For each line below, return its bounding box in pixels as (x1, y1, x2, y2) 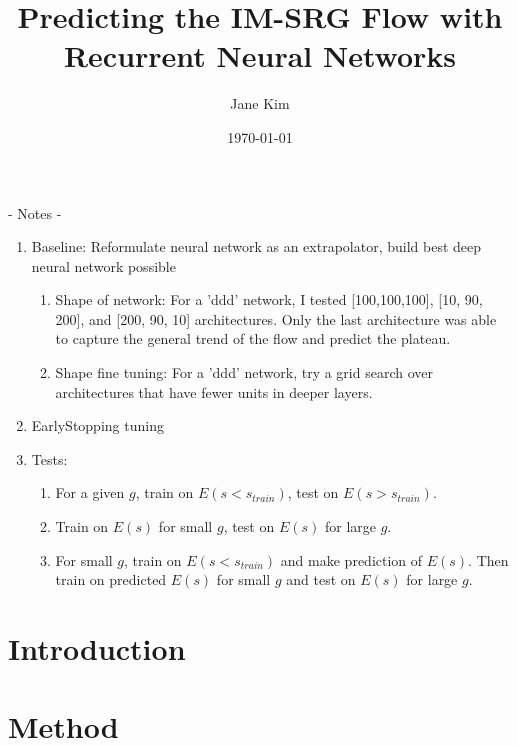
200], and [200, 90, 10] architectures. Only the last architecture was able (55, 308, 497, 329)
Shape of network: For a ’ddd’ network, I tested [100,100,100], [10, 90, (55, 289, 483, 310)
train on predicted (55, 569, 167, 590)
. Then (468, 549, 509, 570)
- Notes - (8, 202, 62, 223)
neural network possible (31, 255, 176, 276)
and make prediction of (280, 549, 423, 570)
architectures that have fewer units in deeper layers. (55, 381, 373, 402)
